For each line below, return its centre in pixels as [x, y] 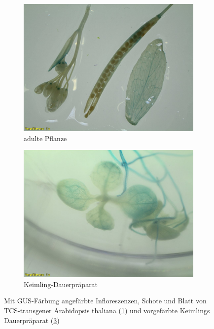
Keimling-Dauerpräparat [61, 284]
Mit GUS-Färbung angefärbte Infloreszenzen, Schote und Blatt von [105, 301]
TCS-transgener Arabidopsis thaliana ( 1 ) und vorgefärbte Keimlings [107, 310]
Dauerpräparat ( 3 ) [32, 320]
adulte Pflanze [45, 138]
